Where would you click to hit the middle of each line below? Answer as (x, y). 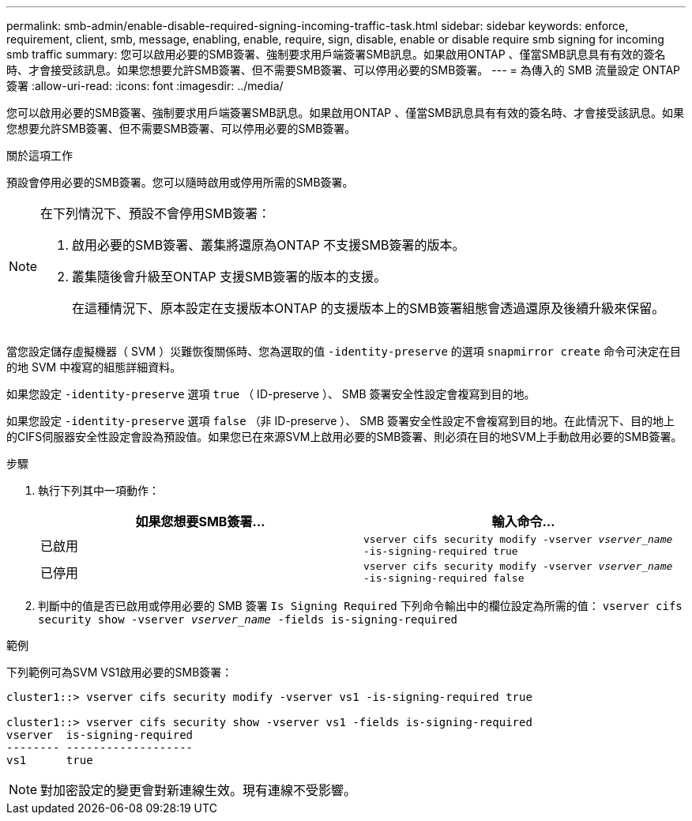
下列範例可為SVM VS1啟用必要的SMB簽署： (120, 672)
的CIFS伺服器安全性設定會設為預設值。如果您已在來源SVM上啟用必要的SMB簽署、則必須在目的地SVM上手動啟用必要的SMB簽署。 (344, 437)
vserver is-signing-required (100, 735)
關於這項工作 (39, 155)
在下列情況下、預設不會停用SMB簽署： (156, 213)
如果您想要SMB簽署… (200, 522)
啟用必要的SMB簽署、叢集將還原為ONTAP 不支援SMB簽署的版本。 (269, 245)
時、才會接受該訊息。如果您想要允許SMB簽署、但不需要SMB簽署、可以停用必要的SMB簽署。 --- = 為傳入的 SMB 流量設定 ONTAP (344, 70)
